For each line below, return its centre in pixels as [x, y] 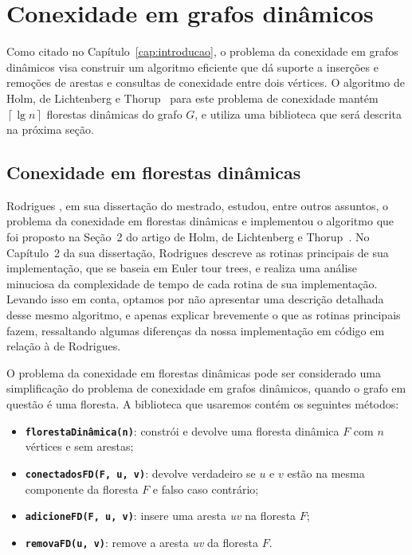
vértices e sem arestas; [79, 446]
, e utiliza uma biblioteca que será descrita [298, 113]
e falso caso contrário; [206, 489]
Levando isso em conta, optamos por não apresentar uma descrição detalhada [195, 299]
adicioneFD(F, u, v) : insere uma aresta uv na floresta [161, 516]
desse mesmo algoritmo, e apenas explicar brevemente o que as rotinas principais [204, 315]
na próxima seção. [50, 129]
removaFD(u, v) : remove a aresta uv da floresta [141, 542]
